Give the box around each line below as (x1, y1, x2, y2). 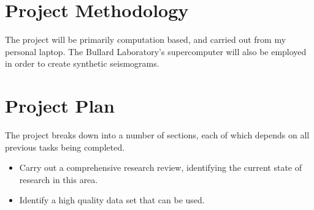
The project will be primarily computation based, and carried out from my (5, 33, 286, 46)
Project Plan (5, 93, 115, 118)
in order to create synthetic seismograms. (5, 57, 159, 70)
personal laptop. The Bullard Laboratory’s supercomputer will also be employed (5, 45, 307, 58)
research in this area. (19, 173, 98, 186)
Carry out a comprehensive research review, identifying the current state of (19, 161, 302, 174)
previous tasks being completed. (5, 140, 125, 153)
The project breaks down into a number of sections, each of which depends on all (5, 129, 310, 141)
